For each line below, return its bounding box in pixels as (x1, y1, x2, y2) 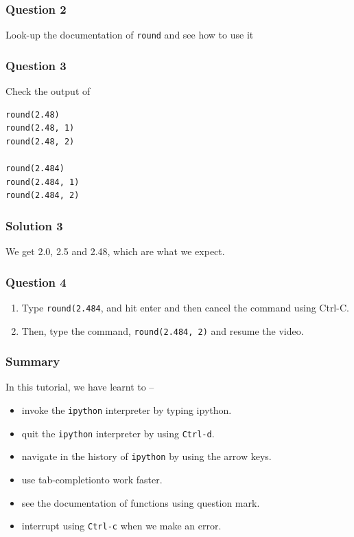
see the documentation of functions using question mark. (21, 495, 260, 509)
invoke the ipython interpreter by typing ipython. (21, 403, 232, 417)
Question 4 (5, 273, 67, 290)
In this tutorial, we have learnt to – (5, 380, 154, 394)
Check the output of (5, 84, 91, 98)
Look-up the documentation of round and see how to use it (5, 28, 254, 42)
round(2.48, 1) (5, 123, 75, 133)
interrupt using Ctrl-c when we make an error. (21, 518, 222, 533)
